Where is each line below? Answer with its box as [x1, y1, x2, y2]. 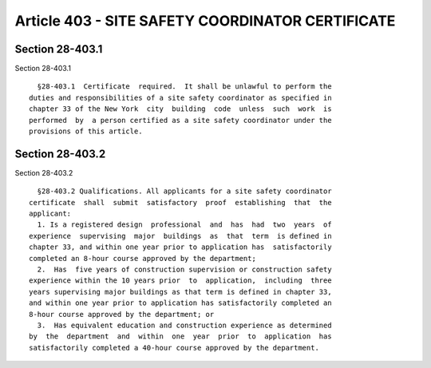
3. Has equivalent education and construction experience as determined [37, 321, 332, 330]
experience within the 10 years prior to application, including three [29, 276, 332, 285]
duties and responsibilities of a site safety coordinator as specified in [29, 93, 332, 102]
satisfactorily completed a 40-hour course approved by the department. [29, 343, 319, 352]
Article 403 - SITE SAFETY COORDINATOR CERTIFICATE [14, 12, 396, 30]
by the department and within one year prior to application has [29, 332, 332, 341]
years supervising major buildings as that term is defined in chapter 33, [29, 287, 332, 296]
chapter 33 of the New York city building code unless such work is [29, 105, 332, 113]
